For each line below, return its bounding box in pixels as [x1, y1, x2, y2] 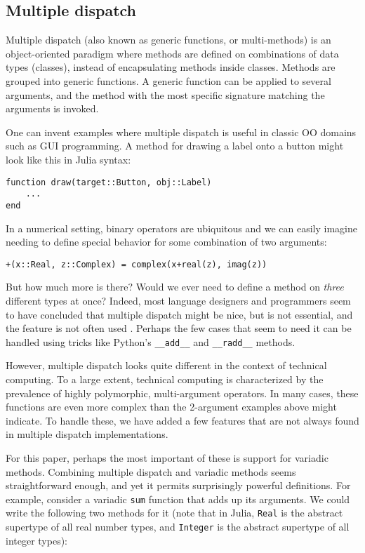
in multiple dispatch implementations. [6, 427, 168, 441]
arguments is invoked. [6, 101, 99, 116]
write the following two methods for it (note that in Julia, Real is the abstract [6, 505, 343, 520]
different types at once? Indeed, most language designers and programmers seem [6, 293, 351, 307]
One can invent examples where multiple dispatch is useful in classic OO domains [6, 124, 357, 139]
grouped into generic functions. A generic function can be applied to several [6, 73, 331, 88]
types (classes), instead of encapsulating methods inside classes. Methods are [6, 60, 336, 74]
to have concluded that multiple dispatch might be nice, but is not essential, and [6, 307, 353, 321]
